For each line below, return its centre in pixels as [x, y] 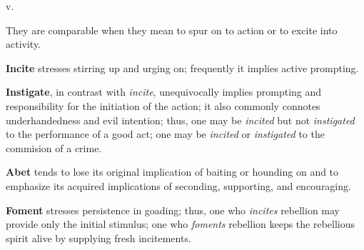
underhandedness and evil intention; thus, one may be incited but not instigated [180, 120]
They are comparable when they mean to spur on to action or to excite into [172, 30]
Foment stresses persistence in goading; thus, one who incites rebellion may [173, 210]
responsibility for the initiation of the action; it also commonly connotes [163, 105]
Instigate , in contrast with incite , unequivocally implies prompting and [164, 92]
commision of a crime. [54, 147]
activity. [24, 44]
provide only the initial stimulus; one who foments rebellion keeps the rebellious [181, 224]
